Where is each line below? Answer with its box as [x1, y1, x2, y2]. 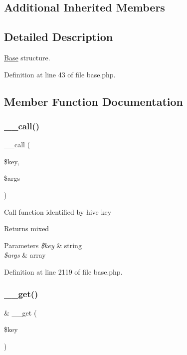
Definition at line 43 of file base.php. [4, 69, 116, 79]
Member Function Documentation [4, 93, 184, 109]
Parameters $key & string [4, 240, 82, 250]
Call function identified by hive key [4, 206, 112, 217]
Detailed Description [4, 29, 113, 44]
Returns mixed [4, 223, 49, 234]
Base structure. [4, 52, 50, 62]
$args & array [4, 250, 46, 260]
